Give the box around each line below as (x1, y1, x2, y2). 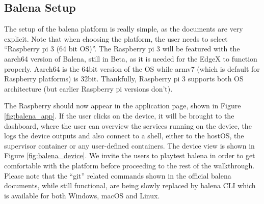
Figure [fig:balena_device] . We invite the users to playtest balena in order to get (4, 150, 255, 161)
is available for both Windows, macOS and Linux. (4, 190, 160, 200)
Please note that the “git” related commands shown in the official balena (4, 170, 231, 181)
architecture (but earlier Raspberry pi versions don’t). (4, 83, 173, 94)
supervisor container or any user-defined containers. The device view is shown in (4, 140, 255, 151)
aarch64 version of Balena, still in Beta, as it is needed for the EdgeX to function (4, 53, 257, 64)
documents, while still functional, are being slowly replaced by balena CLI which (4, 180, 256, 191)
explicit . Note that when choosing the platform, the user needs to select (4, 33, 228, 44)
